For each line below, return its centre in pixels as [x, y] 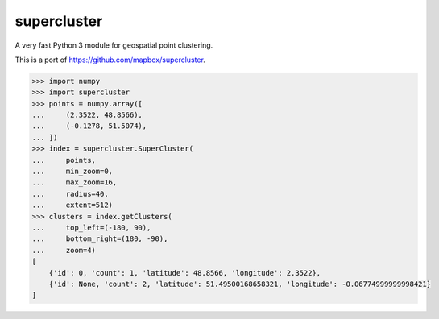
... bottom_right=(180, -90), [100, 239]
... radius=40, [70, 194]
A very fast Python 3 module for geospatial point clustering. [114, 45]
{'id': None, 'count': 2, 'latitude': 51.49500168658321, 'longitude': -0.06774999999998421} [240, 284]
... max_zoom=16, [75, 182]
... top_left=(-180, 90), [91, 228]
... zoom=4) [64, 250]
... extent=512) [72, 205]
